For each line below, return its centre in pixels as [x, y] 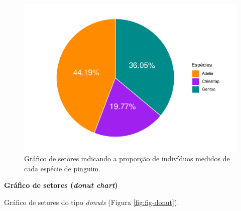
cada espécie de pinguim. [63, 168]
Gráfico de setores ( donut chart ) [61, 185]
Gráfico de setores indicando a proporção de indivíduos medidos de [127, 159]
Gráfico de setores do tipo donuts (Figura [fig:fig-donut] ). [92, 202]
